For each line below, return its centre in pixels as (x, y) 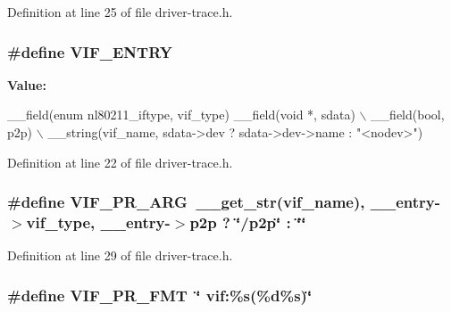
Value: (27, 84)
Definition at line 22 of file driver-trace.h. (120, 162)
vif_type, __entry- (98, 222)
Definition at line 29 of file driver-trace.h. (120, 255)
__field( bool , (408, 115)
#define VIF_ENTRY (90, 51)
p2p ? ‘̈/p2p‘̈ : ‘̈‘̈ (248, 222)
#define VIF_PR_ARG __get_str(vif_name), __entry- (224, 202)
